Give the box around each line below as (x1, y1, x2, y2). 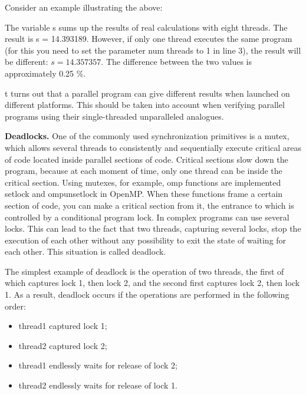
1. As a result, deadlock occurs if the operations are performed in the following (5, 288, 289, 301)
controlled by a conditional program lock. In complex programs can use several (5, 210, 289, 223)
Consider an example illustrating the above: (5, 1, 163, 13)
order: (5, 299, 26, 312)
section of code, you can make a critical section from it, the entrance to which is (5, 199, 294, 211)
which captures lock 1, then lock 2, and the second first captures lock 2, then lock (5, 276, 300, 289)
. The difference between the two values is (101, 55, 252, 68)
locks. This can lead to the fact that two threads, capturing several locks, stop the (5, 222, 301, 235)
